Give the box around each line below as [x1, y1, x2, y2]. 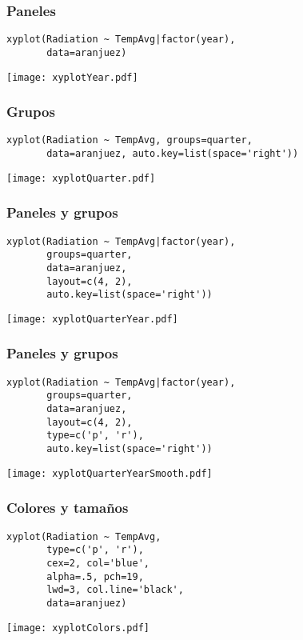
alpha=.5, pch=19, [46, 570, 144, 582]
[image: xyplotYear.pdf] [6, 71, 138, 83]
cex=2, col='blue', [46, 557, 150, 569]
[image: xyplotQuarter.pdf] [6, 172, 156, 184]
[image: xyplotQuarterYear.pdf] [6, 313, 178, 325]
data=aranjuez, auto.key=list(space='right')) [46, 148, 299, 160]
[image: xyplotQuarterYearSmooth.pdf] [6, 467, 213, 479]
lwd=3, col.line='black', [46, 584, 184, 596]
